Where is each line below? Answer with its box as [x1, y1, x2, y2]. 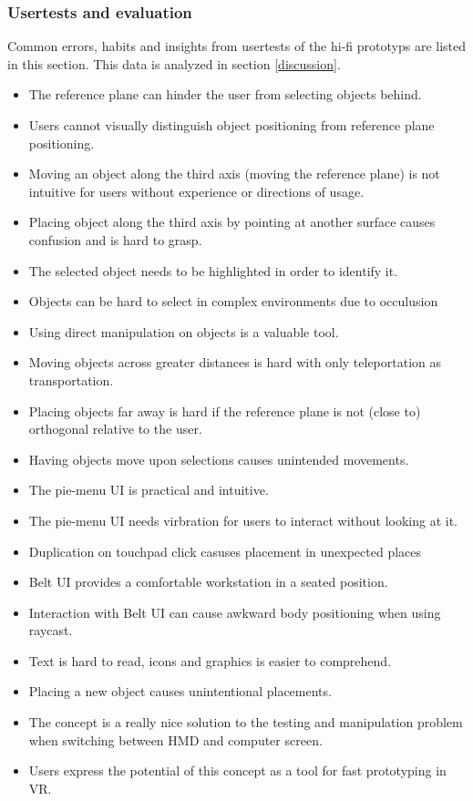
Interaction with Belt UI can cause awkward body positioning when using [28, 602, 441, 621]
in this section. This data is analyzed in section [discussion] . [7, 54, 341, 73]
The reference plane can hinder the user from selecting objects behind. [28, 85, 422, 104]
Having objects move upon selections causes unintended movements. [28, 449, 409, 468]
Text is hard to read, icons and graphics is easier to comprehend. [28, 651, 392, 670]
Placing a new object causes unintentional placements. [28, 682, 332, 701]
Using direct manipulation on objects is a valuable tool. [28, 322, 339, 341]
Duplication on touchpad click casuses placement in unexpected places [28, 541, 422, 560]
